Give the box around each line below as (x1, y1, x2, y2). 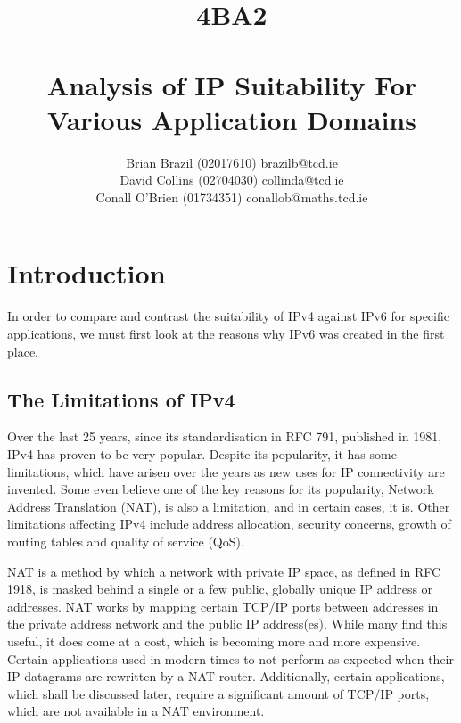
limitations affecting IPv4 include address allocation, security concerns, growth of (7, 514, 451, 533)
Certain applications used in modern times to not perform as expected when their (7, 649, 455, 668)
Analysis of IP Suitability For (46, 66, 417, 103)
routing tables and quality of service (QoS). (7, 531, 244, 550)
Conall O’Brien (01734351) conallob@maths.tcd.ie (95, 187, 368, 206)
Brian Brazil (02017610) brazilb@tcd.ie (126, 152, 338, 171)
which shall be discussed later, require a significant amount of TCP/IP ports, (7, 684, 430, 702)
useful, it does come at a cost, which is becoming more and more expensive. (7, 631, 421, 650)
